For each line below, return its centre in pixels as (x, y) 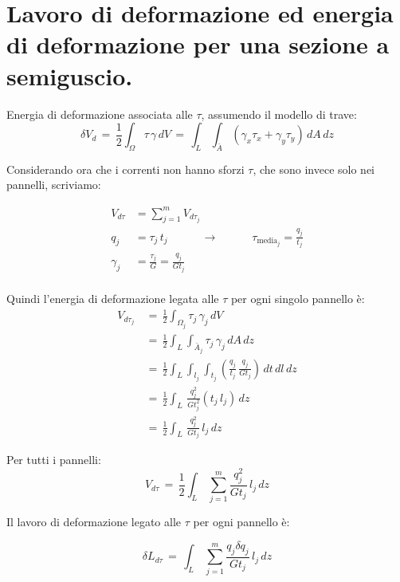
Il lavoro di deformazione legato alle (94, 522)
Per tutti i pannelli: (54, 460)
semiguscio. (70, 75)
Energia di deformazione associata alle (100, 114)
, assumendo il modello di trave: (279, 114)
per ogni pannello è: (241, 522)
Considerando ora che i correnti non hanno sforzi (125, 169)
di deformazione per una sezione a (198, 44)
